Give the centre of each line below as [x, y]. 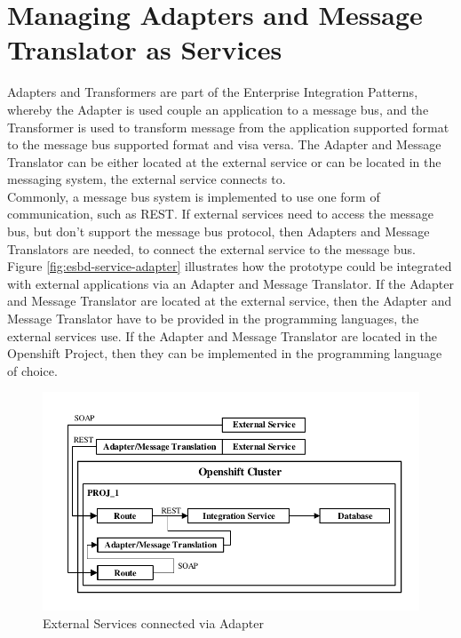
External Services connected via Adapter [153, 622]
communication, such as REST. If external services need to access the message [221, 214]
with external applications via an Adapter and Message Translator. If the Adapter [230, 283]
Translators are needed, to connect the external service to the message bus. [211, 248]
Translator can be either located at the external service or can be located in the [224, 161]
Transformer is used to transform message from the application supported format [228, 127]
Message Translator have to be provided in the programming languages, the [213, 319]
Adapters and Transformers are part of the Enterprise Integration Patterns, [213, 92]
